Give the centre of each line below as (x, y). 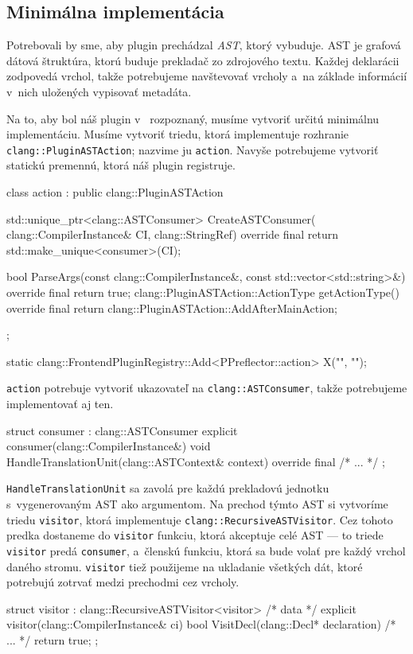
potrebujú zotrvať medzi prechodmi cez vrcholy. (123, 582)
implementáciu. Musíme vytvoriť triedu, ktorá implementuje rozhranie (178, 134)
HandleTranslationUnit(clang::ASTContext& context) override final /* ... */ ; (196, 461)
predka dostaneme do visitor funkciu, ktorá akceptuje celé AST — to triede (195, 535)
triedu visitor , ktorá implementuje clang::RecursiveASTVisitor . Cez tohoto (200, 519)
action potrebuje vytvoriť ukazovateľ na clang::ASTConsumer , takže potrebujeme (207, 388)
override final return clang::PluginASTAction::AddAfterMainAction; (172, 308)
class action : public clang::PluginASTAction (115, 192)
